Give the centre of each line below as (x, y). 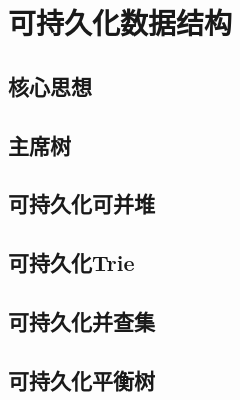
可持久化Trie (71, 262)
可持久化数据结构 (120, 22)
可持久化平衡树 (81, 379)
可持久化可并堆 (81, 203)
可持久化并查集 (81, 320)
